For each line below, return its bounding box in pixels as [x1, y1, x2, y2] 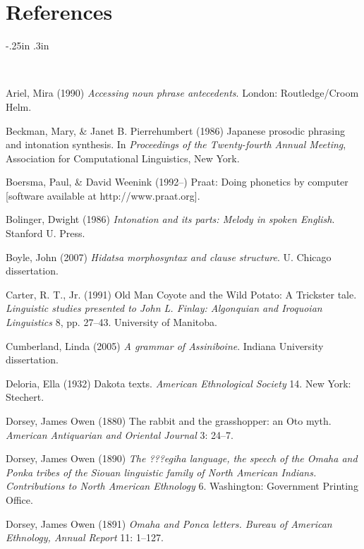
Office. [6, 492, 33, 507]
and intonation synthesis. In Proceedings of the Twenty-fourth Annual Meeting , [6, 137, 346, 152]
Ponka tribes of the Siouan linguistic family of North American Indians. [6, 464, 317, 479]
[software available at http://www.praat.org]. [6, 188, 200, 203]
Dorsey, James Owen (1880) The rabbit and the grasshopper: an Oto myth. [6, 414, 332, 428]
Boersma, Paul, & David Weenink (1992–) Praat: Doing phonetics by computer [6, 174, 348, 189]
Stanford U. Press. [6, 226, 85, 241]
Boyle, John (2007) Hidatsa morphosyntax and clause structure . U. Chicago [6, 249, 332, 264]
